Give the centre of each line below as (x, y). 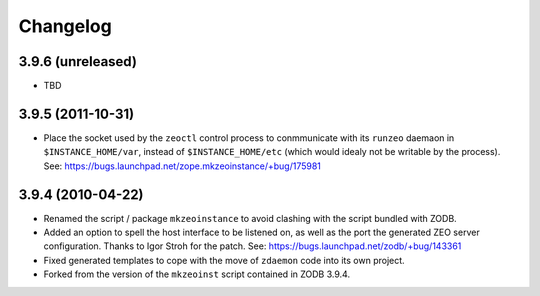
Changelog (65, 26)
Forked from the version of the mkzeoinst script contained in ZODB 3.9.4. (196, 274)
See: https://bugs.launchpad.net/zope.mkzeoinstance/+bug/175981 (182, 166)
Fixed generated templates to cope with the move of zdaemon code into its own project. (224, 260)
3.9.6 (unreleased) (77, 61)
